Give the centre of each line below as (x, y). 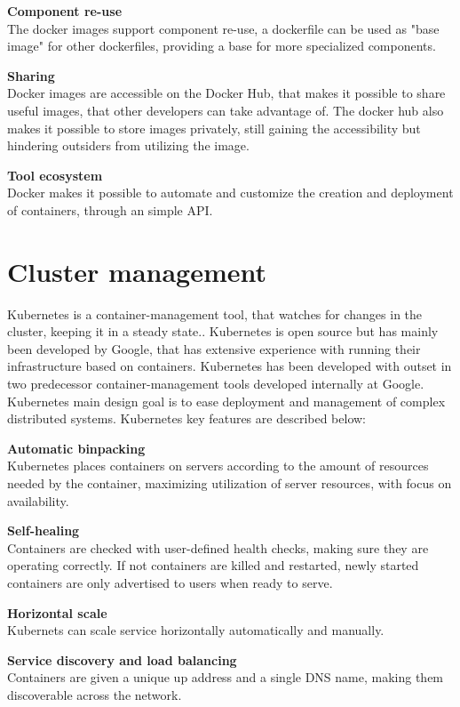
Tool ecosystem (55, 175)
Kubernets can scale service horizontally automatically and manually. (196, 630)
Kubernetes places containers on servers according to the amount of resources (218, 466)
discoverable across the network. (95, 694)
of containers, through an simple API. (110, 209)
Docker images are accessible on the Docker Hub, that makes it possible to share (226, 93)
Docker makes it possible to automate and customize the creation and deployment (230, 193)
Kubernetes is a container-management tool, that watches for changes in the (215, 313)
